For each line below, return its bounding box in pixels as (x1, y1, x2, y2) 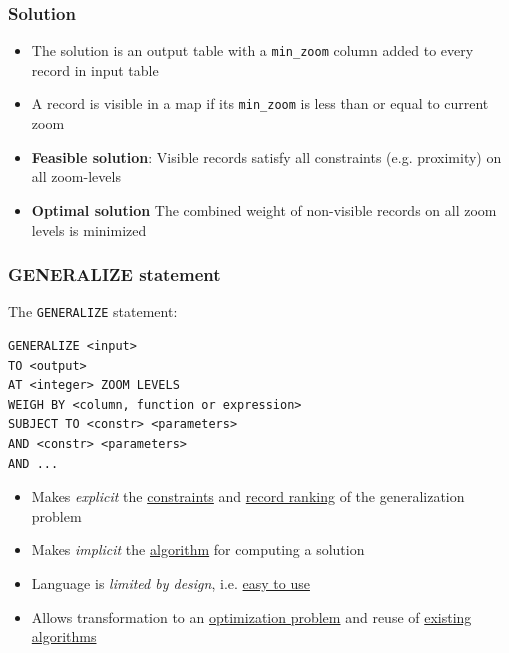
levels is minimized (31, 219, 147, 240)
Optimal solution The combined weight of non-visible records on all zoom (31, 199, 497, 220)
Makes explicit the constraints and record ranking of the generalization (31, 486, 465, 507)
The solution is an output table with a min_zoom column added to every (31, 40, 474, 61)
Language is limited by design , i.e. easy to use (31, 572, 310, 593)
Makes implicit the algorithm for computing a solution (31, 539, 365, 560)
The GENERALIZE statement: (8, 301, 178, 322)
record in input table (31, 59, 159, 80)
